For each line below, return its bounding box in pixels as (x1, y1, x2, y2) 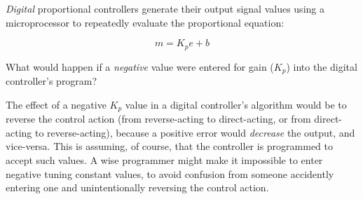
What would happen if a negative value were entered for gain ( (6, 59, 274, 74)
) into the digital (286, 59, 357, 74)
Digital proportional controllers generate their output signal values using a (6, 1, 324, 15)
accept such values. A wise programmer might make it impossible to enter (6, 152, 323, 167)
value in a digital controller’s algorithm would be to (125, 97, 347, 111)
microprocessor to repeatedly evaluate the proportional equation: (6, 15, 285, 29)
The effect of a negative (6, 97, 107, 111)
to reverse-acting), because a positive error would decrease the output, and (34, 125, 355, 139)
